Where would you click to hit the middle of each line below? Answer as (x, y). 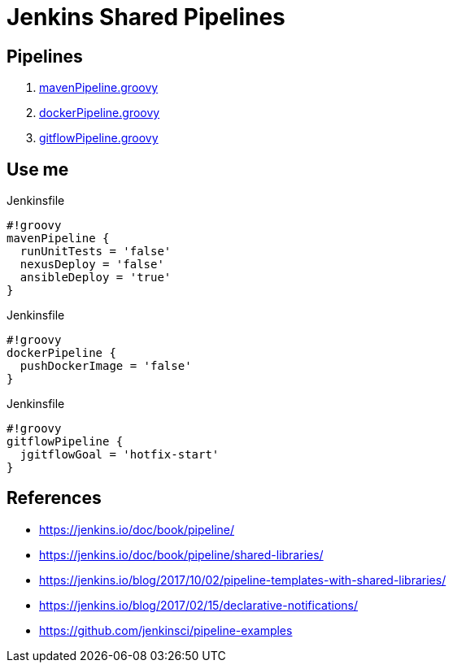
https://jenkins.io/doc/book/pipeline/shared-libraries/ (181, 554)
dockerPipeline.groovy (100, 113)
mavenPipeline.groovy (99, 88)
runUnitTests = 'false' (96, 252)
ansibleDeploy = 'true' (96, 278)
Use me (38, 169)
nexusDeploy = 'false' (92, 265)
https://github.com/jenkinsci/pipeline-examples (166, 630)
